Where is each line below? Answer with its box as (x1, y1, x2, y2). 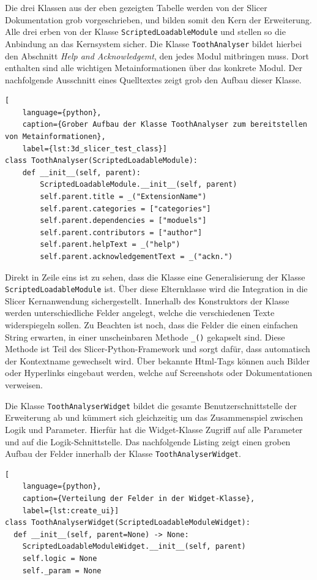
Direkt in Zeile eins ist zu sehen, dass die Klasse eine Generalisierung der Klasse (5, 270, 305, 283)
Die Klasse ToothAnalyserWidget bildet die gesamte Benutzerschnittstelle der (5, 399, 297, 412)
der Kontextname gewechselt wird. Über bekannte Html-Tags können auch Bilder (5, 354, 310, 367)
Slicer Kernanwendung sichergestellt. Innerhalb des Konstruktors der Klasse (5, 294, 289, 307)
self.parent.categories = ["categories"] (40, 204, 211, 213)
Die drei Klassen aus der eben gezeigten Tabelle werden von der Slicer (5, 1, 267, 13)
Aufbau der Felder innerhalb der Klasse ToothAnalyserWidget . (5, 447, 241, 460)
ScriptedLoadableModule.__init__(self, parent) (40, 180, 237, 189)
